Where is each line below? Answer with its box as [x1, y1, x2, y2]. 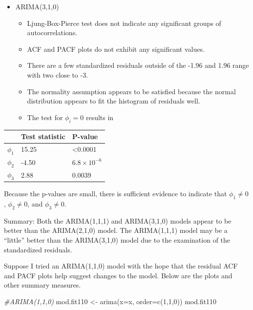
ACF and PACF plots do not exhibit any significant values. [27, 43, 205, 54]
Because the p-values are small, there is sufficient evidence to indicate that [4, 188, 227, 199]
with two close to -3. [27, 69, 88, 80]
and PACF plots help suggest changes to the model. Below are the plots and [4, 270, 232, 280]
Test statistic [21, 131, 65, 142]
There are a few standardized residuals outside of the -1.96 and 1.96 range [27, 60, 249, 70]
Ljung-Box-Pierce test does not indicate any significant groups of [27, 18, 221, 28]
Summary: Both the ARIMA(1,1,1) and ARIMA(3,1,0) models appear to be [4, 215, 232, 226]
